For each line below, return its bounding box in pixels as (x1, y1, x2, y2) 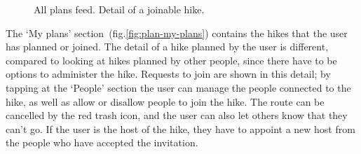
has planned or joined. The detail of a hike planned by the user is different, (6, 39, 329, 54)
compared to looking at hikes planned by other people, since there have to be (6, 52, 337, 67)
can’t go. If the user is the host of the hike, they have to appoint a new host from (6, 121, 355, 136)
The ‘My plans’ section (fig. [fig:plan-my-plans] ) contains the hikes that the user (6, 25, 348, 40)
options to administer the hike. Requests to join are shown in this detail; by (6, 66, 331, 81)
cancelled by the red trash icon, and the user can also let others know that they (6, 108, 348, 122)
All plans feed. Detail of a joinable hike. (34, 2, 205, 16)
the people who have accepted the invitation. (6, 135, 198, 150)
